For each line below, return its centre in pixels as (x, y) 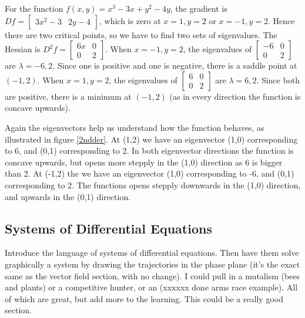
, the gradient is (199, 8)
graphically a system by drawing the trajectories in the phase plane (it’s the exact (152, 264)
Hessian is (23, 49)
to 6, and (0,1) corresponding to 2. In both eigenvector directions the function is (149, 150)
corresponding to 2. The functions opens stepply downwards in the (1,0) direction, (153, 185)
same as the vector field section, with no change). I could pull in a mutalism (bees (152, 275)
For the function (34, 8)
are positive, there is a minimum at (68, 96)
